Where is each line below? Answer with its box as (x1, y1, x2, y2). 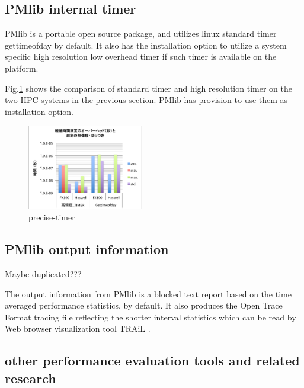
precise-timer (28, 211, 75, 223)
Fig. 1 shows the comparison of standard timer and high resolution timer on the (5, 82, 292, 94)
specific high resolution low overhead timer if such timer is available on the (5, 50, 277, 63)
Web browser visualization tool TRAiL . (5, 322, 151, 335)
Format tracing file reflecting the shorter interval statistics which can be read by (5, 310, 296, 323)
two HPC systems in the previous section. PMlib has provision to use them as (5, 94, 288, 106)
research (5, 368, 56, 387)
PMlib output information (5, 240, 169, 258)
